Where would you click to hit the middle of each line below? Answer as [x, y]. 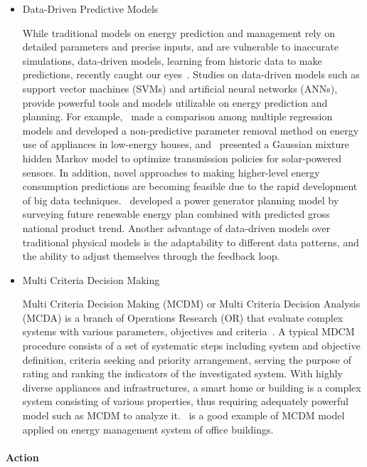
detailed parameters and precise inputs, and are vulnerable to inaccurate [181, 47]
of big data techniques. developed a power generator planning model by [181, 200]
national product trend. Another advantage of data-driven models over [176, 227]
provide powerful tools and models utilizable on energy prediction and [175, 102]
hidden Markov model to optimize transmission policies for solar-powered [182, 158]
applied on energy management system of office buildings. [148, 429]
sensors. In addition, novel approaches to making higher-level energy [171, 172]
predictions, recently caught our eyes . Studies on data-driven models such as [191, 74]
